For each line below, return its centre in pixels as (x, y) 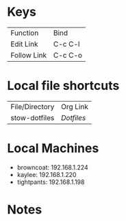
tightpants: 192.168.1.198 (51, 182)
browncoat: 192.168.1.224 (53, 167)
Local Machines (53, 149)
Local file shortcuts (63, 86)
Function (25, 33)
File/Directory (33, 106)
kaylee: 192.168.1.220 (47, 174)
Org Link (75, 106)
